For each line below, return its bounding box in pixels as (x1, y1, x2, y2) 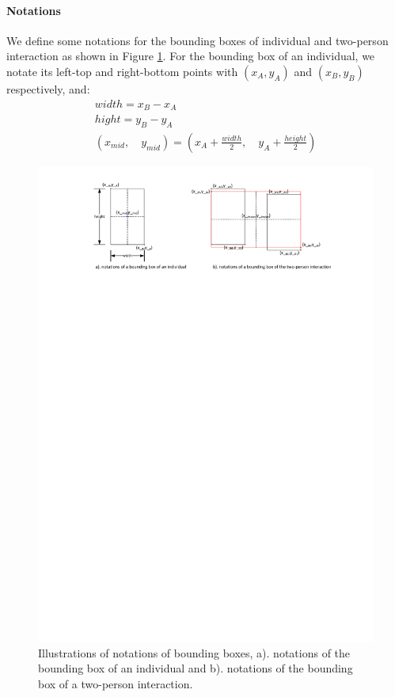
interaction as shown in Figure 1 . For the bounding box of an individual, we (6, 48, 375, 64)
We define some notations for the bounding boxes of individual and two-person (6, 32, 389, 48)
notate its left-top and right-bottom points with (6, 63, 238, 79)
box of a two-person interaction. (38, 675, 193, 691)
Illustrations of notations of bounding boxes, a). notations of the (38, 644, 351, 661)
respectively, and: (6, 80, 90, 97)
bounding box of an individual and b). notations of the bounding (38, 660, 353, 676)
